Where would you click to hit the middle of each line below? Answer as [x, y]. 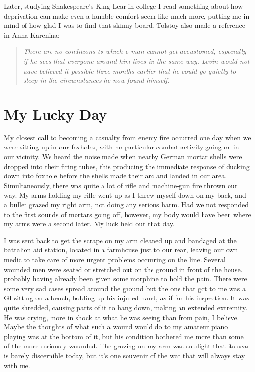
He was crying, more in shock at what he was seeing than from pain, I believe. [122, 317]
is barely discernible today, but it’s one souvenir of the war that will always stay [125, 355]
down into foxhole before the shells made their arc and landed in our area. [115, 176]
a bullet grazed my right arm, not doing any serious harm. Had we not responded [127, 205]
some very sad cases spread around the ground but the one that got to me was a [125, 288]
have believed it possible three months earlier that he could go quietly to [130, 70]
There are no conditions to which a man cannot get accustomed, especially [135, 51]
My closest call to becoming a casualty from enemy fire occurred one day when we [127, 137]
